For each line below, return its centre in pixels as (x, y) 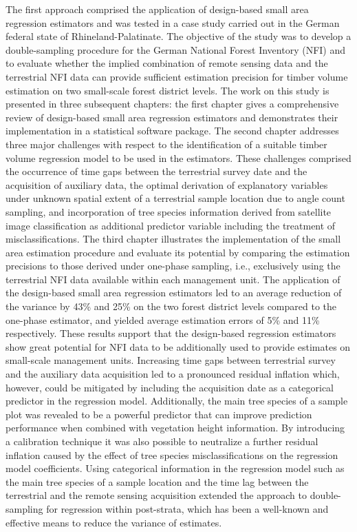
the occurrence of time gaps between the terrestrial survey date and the (156, 171)
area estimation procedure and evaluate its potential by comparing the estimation (178, 252)
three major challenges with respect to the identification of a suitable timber (166, 144)
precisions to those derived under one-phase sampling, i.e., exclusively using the (173, 266)
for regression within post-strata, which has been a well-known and (187, 508)
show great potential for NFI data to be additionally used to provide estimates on (178, 346)
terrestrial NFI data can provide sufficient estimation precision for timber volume (177, 76)
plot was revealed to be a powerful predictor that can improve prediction (159, 414)
